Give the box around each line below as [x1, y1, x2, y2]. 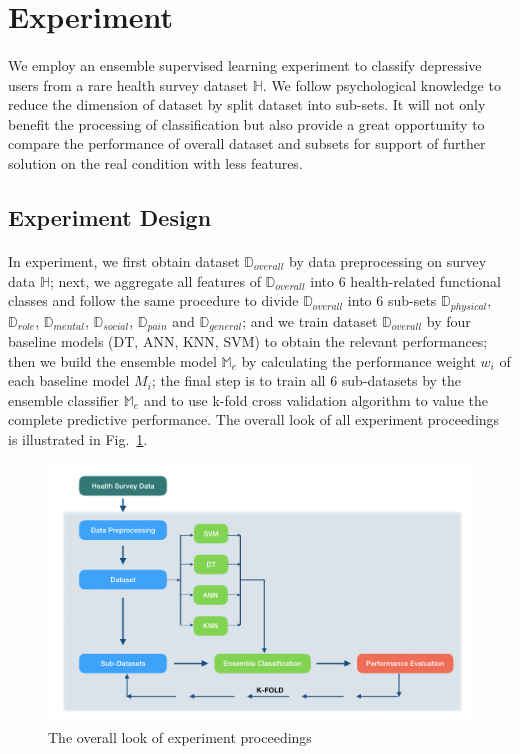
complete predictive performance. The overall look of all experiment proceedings [8, 409, 500, 430]
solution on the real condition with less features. [8, 152, 303, 173]
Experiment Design [8, 201, 212, 232]
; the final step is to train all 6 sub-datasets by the [151, 370, 462, 391]
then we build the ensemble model [8, 350, 217, 371]
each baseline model [8, 370, 130, 391]
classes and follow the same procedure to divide [8, 290, 299, 311]
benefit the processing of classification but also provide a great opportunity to [8, 113, 485, 134]
